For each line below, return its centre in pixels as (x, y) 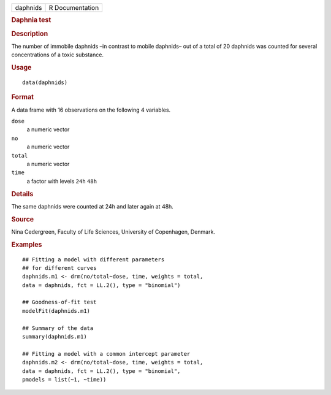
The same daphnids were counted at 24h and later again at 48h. (93, 206)
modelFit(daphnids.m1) (56, 311)
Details (22, 194)
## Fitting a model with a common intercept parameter (106, 354)
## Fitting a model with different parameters (93, 259)
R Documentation (74, 8)
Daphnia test (31, 20)
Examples (27, 244)
